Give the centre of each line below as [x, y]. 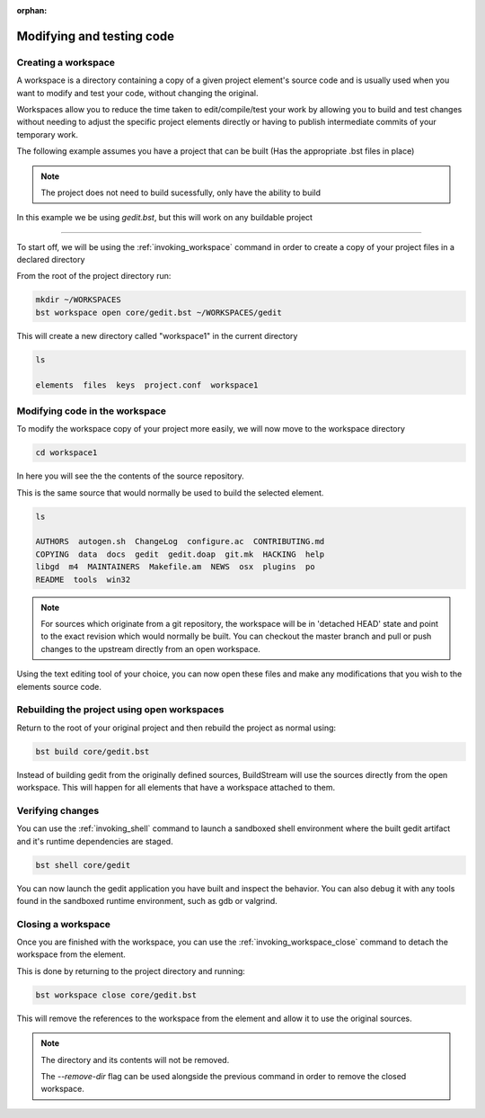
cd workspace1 [66, 453]
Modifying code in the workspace [91, 411]
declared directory [51, 260]
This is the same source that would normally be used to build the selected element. [170, 492]
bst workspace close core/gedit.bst [116, 995]
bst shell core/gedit [83, 865]
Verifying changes [58, 810]
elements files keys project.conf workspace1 [147, 385]
